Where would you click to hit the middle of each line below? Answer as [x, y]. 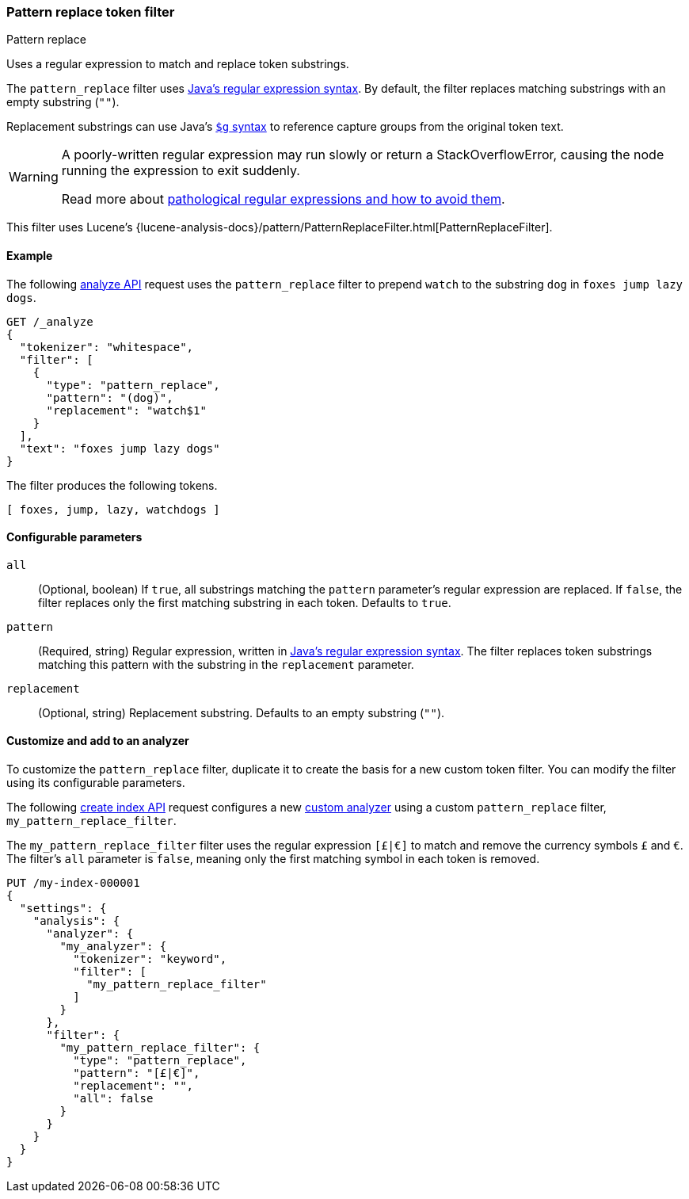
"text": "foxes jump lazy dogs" [120, 448]
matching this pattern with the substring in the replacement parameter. [226, 664]
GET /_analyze [50, 321]
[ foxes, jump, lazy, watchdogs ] [113, 509]
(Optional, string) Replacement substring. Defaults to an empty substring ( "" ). [242, 712]
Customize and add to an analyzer [98, 741]
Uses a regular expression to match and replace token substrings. [178, 64]
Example [30, 255]
